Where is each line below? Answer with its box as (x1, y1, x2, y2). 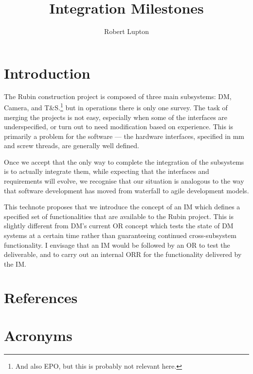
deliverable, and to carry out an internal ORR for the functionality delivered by (4, 249, 242, 259)
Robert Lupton (104, 26, 149, 36)
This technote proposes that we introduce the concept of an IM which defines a (4, 202, 240, 212)
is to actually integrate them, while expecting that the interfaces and (4, 166, 209, 176)
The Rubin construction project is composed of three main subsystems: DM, (4, 91, 232, 101)
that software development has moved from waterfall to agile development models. (4, 185, 249, 195)
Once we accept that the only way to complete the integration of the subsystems (4, 156, 244, 167)
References (4, 287, 78, 307)
